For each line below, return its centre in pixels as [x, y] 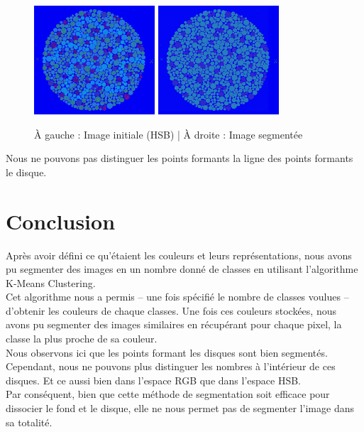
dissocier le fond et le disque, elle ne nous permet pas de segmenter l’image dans [180, 408]
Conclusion [61, 221]
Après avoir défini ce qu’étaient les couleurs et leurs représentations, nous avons [179, 255]
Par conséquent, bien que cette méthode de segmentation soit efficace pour [168, 394]
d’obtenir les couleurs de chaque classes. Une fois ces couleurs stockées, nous [171, 310]
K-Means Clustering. [51, 282]
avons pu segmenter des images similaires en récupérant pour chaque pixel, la [174, 324]
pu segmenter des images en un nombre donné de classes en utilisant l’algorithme [182, 269]
